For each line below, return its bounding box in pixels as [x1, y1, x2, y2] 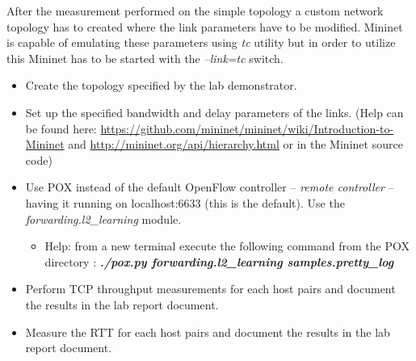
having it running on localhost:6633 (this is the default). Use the [25, 194, 345, 211]
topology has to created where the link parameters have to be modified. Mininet [6, 18, 403, 35]
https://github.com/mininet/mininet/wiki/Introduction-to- [100, 120, 394, 136]
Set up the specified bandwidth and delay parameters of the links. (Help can [25, 103, 404, 120]
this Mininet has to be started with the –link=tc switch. [6, 49, 284, 66]
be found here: [25, 120, 97, 136]
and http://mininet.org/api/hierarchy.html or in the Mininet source [68, 136, 403, 153]
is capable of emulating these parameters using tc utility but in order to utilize [6, 34, 396, 51]
